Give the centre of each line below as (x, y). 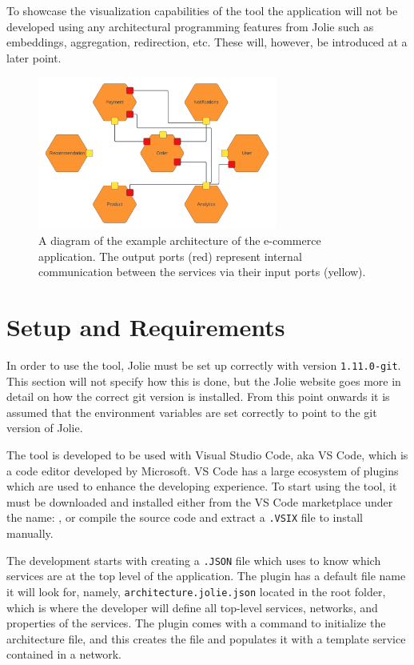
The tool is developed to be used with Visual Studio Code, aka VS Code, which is (207, 455)
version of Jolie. (45, 428)
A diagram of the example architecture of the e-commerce (180, 240)
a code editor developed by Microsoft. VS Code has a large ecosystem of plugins (203, 470)
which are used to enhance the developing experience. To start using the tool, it (202, 486)
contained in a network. (64, 654)
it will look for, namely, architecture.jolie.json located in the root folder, (196, 591)
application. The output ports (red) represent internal (170, 256)
